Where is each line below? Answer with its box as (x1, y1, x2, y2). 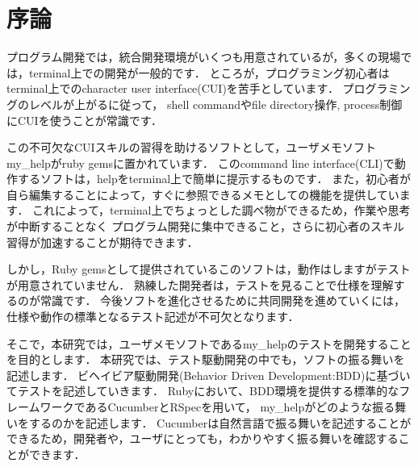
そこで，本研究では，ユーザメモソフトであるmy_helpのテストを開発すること (6, 335, 412, 352)
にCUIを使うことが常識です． (6, 111, 163, 128)
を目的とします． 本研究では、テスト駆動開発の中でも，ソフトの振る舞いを (6, 351, 405, 368)
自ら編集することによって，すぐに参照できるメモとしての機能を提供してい (6, 186, 399, 202)
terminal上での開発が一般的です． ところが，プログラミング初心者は (28, 64, 390, 81)
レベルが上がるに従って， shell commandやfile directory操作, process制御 (28, 95, 403, 112)
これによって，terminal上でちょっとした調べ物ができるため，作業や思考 (32, 202, 411, 219)
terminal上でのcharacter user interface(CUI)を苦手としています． (6, 80, 339, 97)
